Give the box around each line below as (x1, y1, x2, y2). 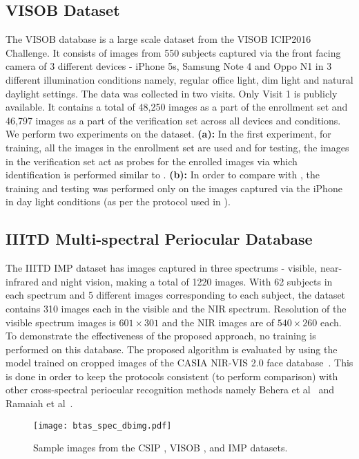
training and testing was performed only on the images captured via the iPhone (6, 180, 342, 195)
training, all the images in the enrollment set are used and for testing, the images (6, 140, 349, 154)
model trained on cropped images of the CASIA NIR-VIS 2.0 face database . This (6, 355, 353, 370)
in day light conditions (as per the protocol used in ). (6, 194, 231, 209)
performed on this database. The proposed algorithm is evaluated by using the (6, 341, 338, 356)
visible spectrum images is (6, 315, 116, 329)
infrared (6, 274, 39, 288)
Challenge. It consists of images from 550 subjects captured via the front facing (6, 45, 341, 59)
